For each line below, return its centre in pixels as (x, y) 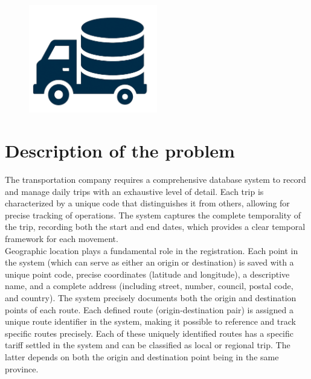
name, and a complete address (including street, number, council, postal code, (149, 286)
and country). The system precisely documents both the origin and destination (151, 297)
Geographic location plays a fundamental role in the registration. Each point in (152, 250)
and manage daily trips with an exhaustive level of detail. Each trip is (134, 191)
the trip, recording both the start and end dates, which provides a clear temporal (155, 227)
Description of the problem (120, 151)
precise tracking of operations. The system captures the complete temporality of (153, 215)
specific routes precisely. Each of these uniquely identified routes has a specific (149, 333)
